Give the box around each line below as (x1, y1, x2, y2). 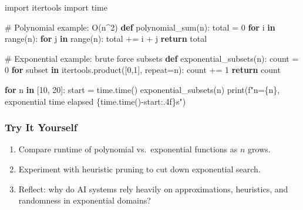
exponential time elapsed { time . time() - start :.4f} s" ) (5, 95, 186, 107)
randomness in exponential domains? (18, 194, 151, 206)
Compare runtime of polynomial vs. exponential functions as (18, 143, 238, 155)
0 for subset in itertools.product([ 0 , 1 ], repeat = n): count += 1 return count (5, 64, 281, 76)
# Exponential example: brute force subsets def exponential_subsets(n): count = (5, 52, 299, 64)
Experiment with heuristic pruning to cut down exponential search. (18, 162, 261, 175)
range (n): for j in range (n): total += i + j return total (5, 32, 207, 45)
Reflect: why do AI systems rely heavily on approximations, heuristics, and (18, 182, 288, 195)
